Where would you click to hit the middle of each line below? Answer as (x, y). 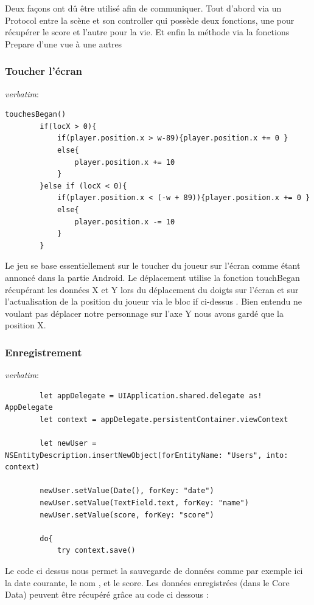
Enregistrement (44, 352)
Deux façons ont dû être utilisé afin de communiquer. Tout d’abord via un (143, 8)
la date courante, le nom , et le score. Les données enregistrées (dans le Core (147, 582)
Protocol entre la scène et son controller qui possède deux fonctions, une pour (150, 20)
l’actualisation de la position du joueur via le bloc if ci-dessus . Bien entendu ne (153, 301)
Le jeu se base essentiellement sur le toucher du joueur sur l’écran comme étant (153, 265)
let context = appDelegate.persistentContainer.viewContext (164, 419)
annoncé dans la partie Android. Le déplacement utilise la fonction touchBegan (152, 277)
